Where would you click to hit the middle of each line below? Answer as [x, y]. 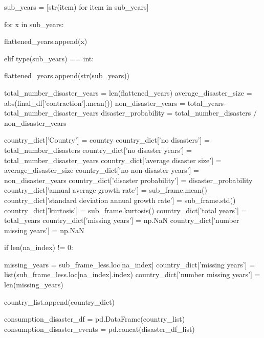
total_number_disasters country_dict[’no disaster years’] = [98, 150]
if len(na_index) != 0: [39, 247]
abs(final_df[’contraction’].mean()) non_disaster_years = [95, 103]
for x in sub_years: [34, 24]
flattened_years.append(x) [46, 41]
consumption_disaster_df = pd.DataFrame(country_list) [95, 319]
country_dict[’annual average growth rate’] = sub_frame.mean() [106, 190]
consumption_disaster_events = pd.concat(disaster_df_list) [100, 329]
